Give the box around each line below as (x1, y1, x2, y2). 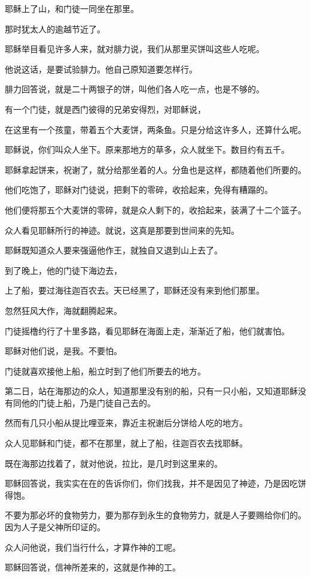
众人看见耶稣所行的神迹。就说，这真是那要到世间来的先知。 (5, 223, 239, 236)
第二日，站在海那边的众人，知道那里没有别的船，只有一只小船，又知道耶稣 (5, 385, 298, 397)
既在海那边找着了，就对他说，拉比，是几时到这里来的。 (5, 457, 222, 469)
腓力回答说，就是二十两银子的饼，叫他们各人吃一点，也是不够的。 (5, 83, 264, 95)
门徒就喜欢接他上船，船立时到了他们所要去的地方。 (5, 364, 206, 377)
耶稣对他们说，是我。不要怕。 (5, 345, 122, 357)
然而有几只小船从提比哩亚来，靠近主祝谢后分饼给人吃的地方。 (5, 416, 248, 429)
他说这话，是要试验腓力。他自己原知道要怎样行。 (5, 62, 197, 75)
